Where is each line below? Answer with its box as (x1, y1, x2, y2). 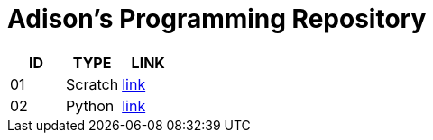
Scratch (66, 74, 119, 93)
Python (66, 96, 115, 115)
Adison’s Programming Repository (7, 4, 427, 34)
